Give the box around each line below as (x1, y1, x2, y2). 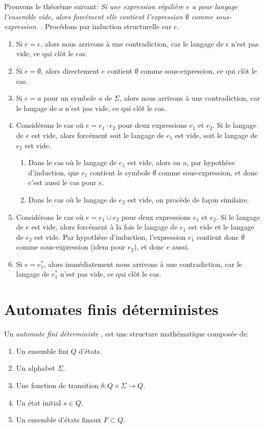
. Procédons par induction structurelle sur (40, 21, 172, 32)
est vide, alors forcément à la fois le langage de (31, 221, 178, 232)
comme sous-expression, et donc (158, 167, 258, 177)
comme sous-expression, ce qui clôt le (140, 65, 257, 76)
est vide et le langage (188, 221, 254, 232)
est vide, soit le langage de (175, 129, 258, 140)
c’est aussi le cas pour (28, 177, 97, 188)
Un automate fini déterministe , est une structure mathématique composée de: (4, 328, 249, 339)
